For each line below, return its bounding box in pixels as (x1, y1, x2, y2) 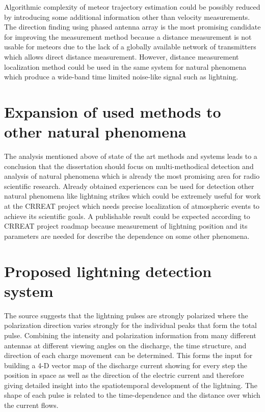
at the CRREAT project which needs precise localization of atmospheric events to (4, 201, 260, 211)
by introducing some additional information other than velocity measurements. (4, 11, 250, 22)
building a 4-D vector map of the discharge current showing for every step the (4, 360, 248, 370)
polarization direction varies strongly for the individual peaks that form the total (4, 320, 257, 331)
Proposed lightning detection (4, 260, 212, 281)
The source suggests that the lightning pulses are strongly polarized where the (4, 310, 248, 320)
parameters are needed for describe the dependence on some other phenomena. (4, 230, 250, 241)
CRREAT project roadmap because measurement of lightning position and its (4, 221, 248, 231)
